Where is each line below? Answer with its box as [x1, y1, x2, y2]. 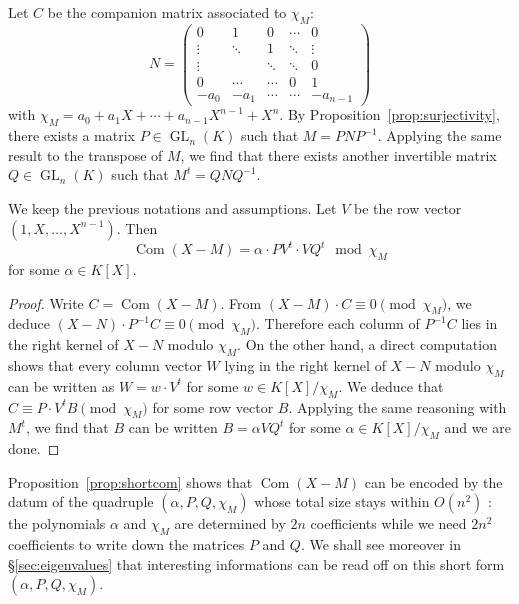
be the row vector [353, 198, 462, 219]
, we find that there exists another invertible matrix [180, 144, 497, 165]
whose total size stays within [254, 491, 430, 512]
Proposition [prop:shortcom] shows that [8, 471, 253, 492]
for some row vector [152, 396, 274, 417]
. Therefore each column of [256, 313, 420, 334]
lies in [461, 313, 498, 334]
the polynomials [8, 513, 106, 534]
